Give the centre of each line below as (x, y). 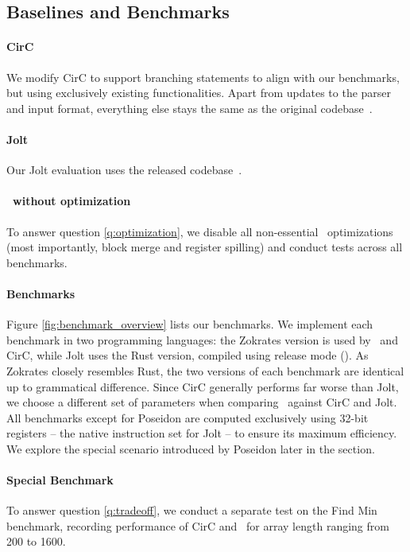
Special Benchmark (60, 480)
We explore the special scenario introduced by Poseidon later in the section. (191, 448)
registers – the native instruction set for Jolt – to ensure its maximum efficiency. (202, 433)
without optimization (72, 201)
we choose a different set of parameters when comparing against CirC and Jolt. (202, 402)
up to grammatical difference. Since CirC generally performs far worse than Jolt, (203, 386)
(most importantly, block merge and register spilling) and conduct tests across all (205, 247)
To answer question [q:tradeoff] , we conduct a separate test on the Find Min (192, 510)
